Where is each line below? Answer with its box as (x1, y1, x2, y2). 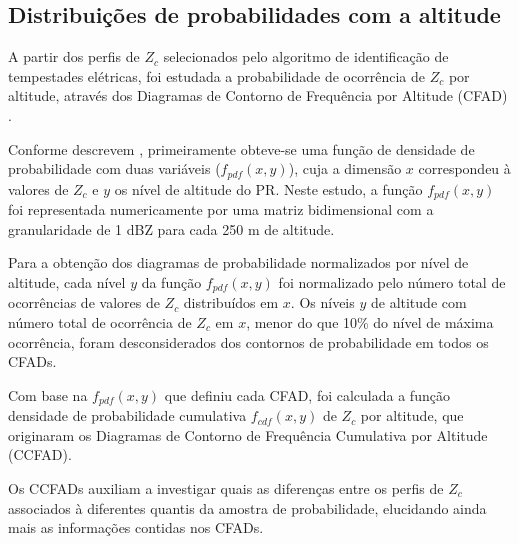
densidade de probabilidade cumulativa (8, 405, 247, 426)
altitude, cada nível (8, 271, 126, 292)
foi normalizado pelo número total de (278, 271, 506, 292)
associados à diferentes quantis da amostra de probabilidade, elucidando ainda (8, 497, 487, 518)
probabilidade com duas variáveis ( (8, 158, 221, 179)
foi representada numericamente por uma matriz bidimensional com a (8, 199, 434, 220)
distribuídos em (183, 292, 279, 313)
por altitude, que (360, 405, 464, 426)
